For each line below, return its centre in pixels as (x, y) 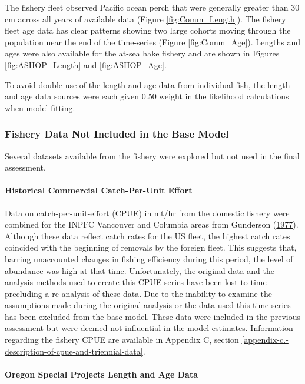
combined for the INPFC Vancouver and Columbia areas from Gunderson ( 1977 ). (152, 224)
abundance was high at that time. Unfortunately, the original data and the (140, 270)
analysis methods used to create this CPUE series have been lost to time (136, 282)
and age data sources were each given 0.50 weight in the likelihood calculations (147, 96)
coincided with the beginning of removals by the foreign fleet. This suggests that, (151, 247)
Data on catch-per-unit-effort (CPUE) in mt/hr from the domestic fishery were (147, 213)
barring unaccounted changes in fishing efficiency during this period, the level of (149, 258)
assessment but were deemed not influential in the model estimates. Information (149, 328)
